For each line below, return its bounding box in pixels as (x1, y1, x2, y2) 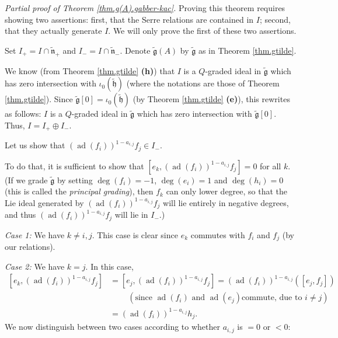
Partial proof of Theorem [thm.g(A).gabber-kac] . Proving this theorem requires (5, 2, 285, 13)
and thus (5, 208, 36, 221)
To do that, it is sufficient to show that (5, 159, 144, 172)
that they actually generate (5, 25, 102, 37)
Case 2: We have (5, 260, 65, 272)
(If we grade (5, 173, 48, 186)
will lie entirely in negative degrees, (163, 196, 289, 208)
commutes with (190, 228, 245, 241)
